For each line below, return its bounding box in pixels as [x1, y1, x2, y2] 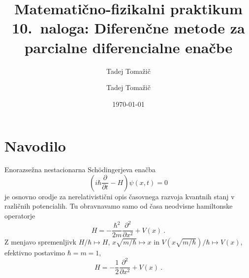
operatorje [4, 211, 35, 220]
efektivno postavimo [4, 247, 65, 258]
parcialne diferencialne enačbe [24, 37, 233, 57]
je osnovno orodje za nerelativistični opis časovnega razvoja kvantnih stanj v [4, 191, 235, 201]
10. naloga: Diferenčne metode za [12, 18, 245, 38]
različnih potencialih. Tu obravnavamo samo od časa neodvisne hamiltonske [4, 201, 233, 211]
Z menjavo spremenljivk [4, 237, 76, 247]
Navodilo [4, 136, 66, 156]
